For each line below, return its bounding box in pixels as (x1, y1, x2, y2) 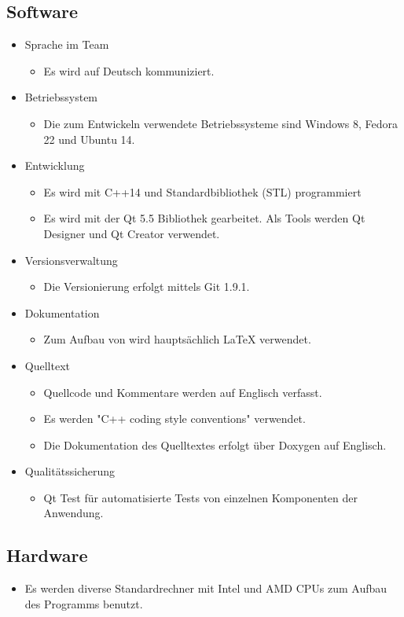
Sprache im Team (24, 36, 109, 53)
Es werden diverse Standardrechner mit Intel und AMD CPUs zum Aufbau (24, 580, 387, 597)
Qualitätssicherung (24, 463, 115, 479)
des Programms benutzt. (24, 595, 143, 611)
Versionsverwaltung (24, 252, 118, 268)
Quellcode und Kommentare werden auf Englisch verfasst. (43, 384, 322, 400)
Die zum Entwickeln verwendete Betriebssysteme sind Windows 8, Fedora (43, 115, 398, 131)
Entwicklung (24, 157, 85, 174)
